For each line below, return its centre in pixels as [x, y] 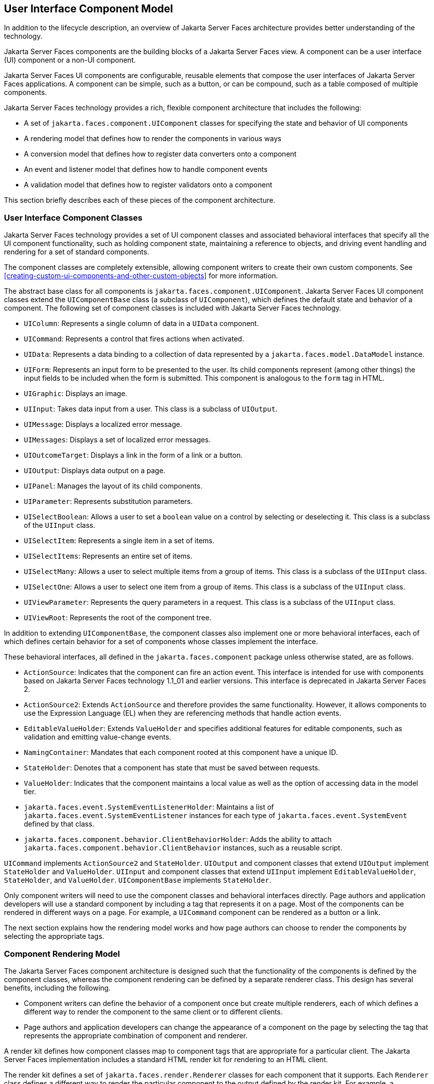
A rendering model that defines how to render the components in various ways [153, 139]
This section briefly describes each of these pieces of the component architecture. [140, 200]
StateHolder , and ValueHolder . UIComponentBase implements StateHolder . [138, 880]
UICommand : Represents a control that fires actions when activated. [134, 339]
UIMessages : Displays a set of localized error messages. [117, 440]
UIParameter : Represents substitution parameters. [108, 501]
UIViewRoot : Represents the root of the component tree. [118, 618]
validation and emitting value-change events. [98, 737]
